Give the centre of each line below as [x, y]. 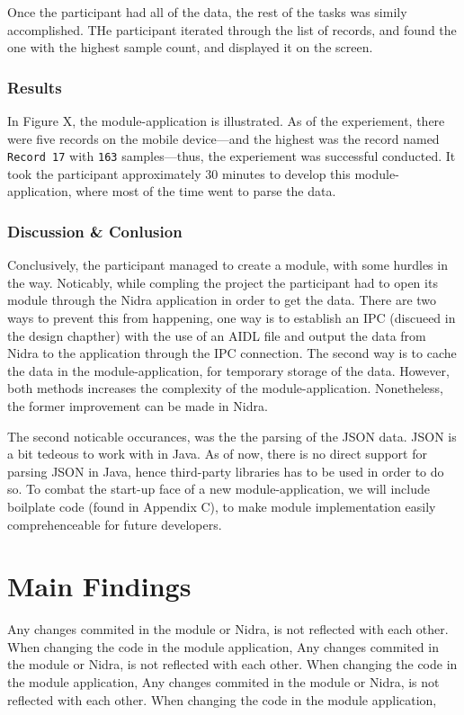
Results [35, 87]
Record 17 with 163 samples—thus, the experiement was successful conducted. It [232, 156]
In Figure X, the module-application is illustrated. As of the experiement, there [226, 121]
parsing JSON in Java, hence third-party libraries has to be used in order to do [226, 471]
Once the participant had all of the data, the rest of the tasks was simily [207, 12]
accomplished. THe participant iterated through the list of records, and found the [232, 29]
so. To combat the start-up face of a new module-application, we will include [219, 489]
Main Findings [99, 586]
